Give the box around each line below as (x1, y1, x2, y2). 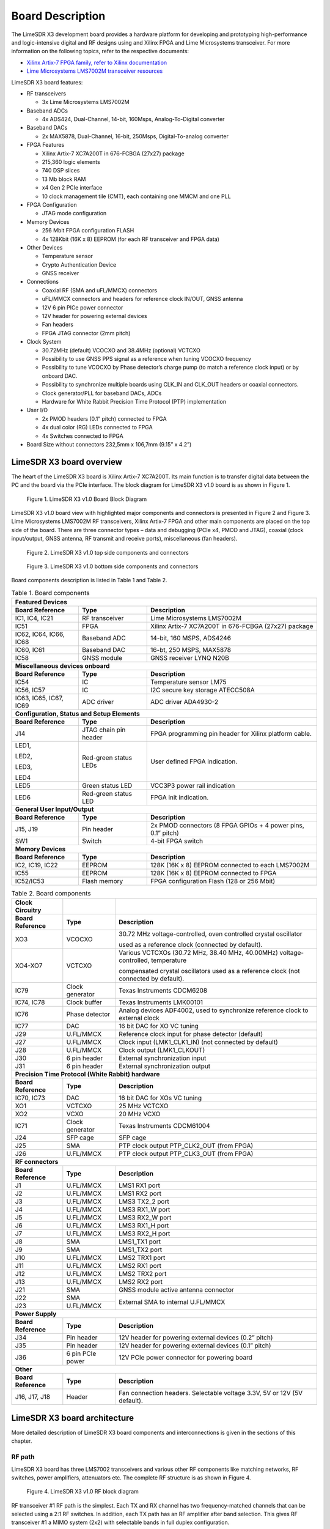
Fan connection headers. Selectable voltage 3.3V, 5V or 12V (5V (119, 1389, 302, 1398)
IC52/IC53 (15, 877, 45, 886)
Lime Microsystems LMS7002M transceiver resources (26, 67, 163, 75)
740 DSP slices (42, 167, 80, 174)
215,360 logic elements (42, 158, 100, 166)
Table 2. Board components (11, 889, 91, 898)
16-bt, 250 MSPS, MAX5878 (150, 646, 232, 654)
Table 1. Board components (11, 588, 90, 597)
